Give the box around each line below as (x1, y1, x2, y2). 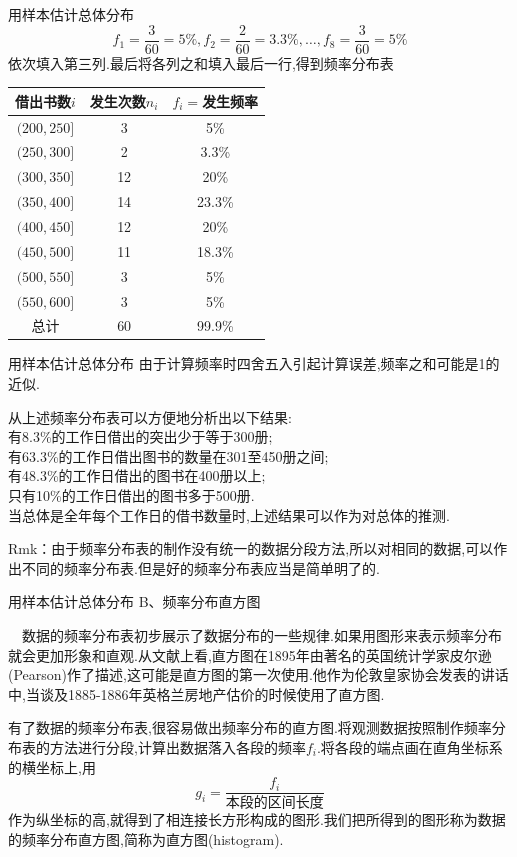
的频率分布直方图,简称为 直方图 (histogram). (8, 828, 284, 849)
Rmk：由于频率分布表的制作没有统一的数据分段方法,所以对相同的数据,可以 (8, 538, 494, 559)
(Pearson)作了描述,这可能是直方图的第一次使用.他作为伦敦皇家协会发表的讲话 (8, 664, 509, 685)
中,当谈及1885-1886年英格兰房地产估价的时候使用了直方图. (8, 683, 385, 704)
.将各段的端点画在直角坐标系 (316, 736, 503, 757)
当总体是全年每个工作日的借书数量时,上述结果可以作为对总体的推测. (8, 504, 450, 525)
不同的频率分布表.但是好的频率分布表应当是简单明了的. (21, 557, 380, 578)
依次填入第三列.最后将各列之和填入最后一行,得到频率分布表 (8, 52, 394, 73)
